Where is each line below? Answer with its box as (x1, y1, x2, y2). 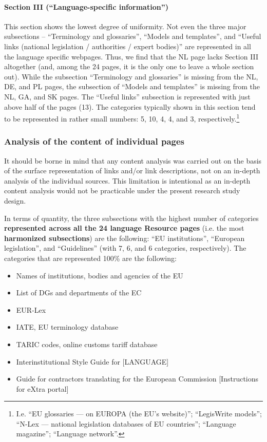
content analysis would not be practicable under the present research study (4, 185, 240, 196)
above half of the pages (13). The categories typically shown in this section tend (4, 101, 256, 112)
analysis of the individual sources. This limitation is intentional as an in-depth (4, 175, 251, 186)
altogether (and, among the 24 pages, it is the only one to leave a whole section (4, 61, 254, 72)
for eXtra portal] (16, 383, 69, 394)
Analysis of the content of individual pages (4, 135, 185, 148)
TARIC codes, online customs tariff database (16, 338, 158, 349)
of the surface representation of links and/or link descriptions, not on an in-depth (4, 165, 260, 176)
